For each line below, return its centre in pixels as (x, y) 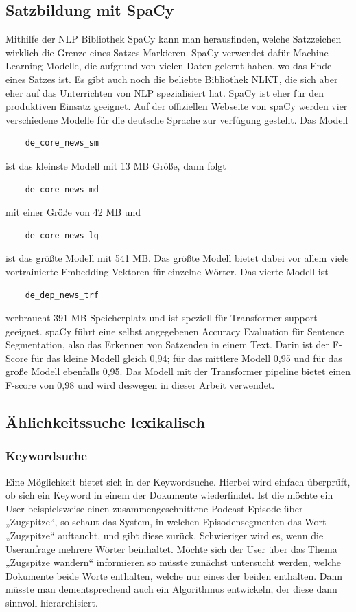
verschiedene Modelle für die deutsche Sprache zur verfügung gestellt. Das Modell (177, 119)
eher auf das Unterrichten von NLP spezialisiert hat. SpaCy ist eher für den (165, 92)
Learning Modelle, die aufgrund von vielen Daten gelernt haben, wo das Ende (169, 66)
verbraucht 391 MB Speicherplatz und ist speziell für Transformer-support (162, 318)
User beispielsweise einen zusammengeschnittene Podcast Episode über (154, 508)
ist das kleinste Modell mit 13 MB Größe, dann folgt (116, 165)
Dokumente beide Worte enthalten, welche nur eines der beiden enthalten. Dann (174, 575)
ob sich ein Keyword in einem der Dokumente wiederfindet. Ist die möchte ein (169, 495)
